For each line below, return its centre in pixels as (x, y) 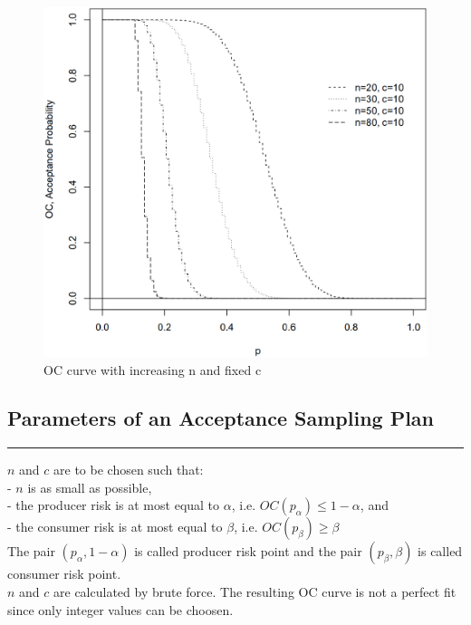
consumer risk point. (64, 574)
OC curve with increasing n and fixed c (153, 369)
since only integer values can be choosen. (120, 609)
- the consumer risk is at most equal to (115, 527)
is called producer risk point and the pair (248, 551)
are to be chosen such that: (129, 470)
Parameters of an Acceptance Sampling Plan (221, 418)
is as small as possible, (90, 487)
